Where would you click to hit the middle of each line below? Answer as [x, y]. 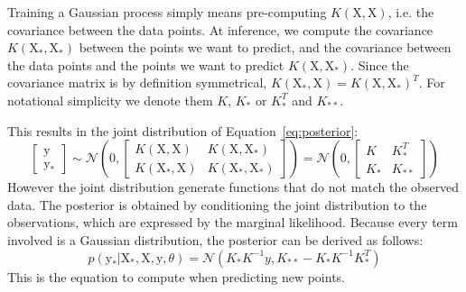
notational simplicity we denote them [110, 100]
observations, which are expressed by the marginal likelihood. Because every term [233, 222]
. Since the [380, 64]
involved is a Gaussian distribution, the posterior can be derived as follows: [215, 239]
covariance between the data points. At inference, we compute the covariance [220, 29]
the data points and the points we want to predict [146, 64]
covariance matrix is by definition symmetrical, [137, 82]
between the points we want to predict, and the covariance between [265, 47]
